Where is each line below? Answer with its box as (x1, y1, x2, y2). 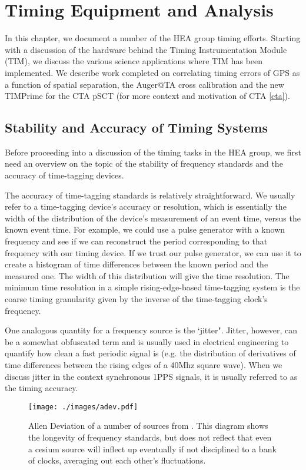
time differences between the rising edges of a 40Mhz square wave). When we (5, 358, 282, 370)
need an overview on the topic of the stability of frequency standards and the (5, 157, 283, 170)
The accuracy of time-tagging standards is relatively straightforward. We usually (5, 188, 295, 201)
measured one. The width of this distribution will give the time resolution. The (5, 269, 290, 282)
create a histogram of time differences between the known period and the (5, 258, 268, 270)
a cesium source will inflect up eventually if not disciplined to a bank (28, 442, 277, 455)
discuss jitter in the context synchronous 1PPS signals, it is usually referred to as (5, 370, 298, 382)
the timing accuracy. (5, 382, 78, 394)
